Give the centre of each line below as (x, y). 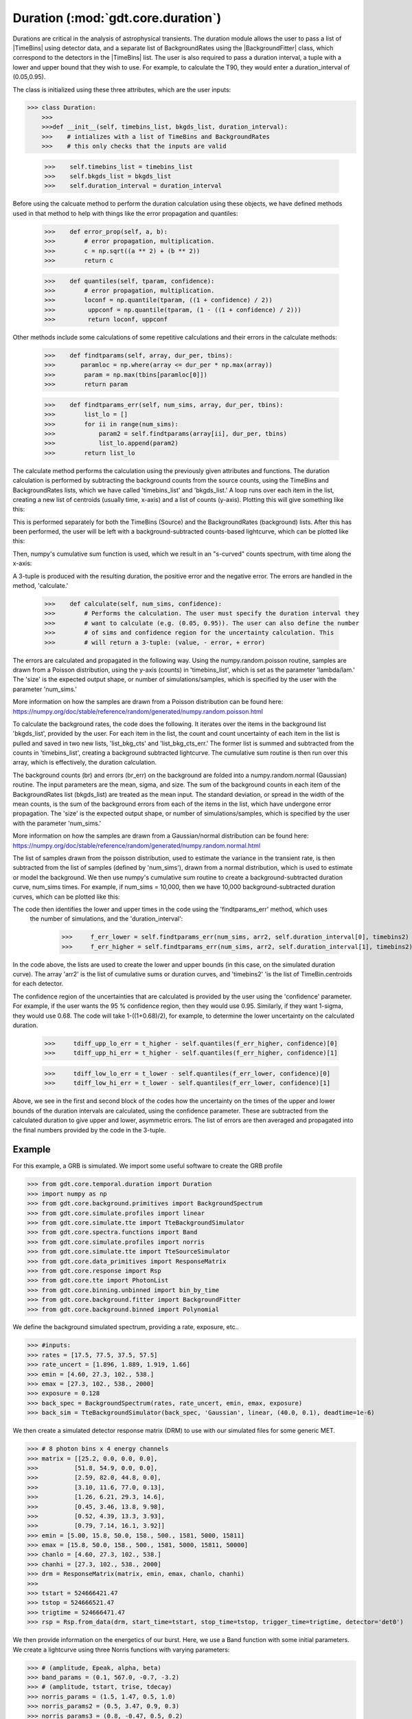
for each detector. (38, 984)
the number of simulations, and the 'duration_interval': (106, 919)
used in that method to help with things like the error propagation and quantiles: (125, 213)
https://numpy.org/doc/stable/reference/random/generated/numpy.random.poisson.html (138, 711)
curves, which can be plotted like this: (66, 897)
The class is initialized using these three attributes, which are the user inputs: (122, 89)
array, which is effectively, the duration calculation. (85, 763)
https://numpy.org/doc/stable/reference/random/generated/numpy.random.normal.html (137, 845)
